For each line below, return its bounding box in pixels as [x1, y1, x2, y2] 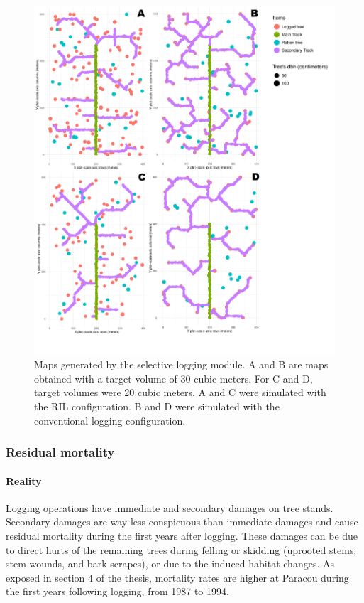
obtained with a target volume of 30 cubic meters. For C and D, [34, 370, 313, 385]
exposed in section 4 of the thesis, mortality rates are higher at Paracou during [6, 570, 349, 585]
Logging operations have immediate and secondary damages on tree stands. [6, 500, 333, 515]
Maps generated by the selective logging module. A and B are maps [34, 357, 329, 372]
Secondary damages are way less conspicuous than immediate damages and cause [6, 514, 358, 529]
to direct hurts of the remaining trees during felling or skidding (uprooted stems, [6, 542, 357, 557]
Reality [6, 473, 42, 488]
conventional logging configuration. [34, 412, 186, 427]
